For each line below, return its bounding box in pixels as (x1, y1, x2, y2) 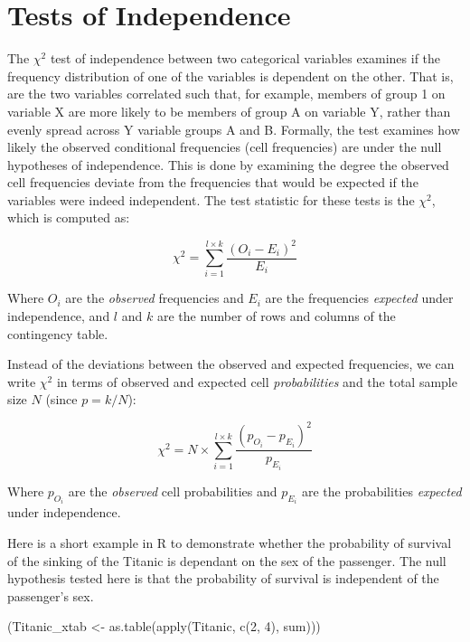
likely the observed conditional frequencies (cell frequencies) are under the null (7, 137, 442, 156)
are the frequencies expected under (265, 288, 454, 307)
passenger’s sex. (7, 586, 94, 605)
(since (45, 390, 78, 409)
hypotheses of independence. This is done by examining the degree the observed (7, 155, 449, 174)
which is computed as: (7, 208, 130, 227)
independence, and (7, 306, 110, 325)
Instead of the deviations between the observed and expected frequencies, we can (7, 354, 455, 373)
